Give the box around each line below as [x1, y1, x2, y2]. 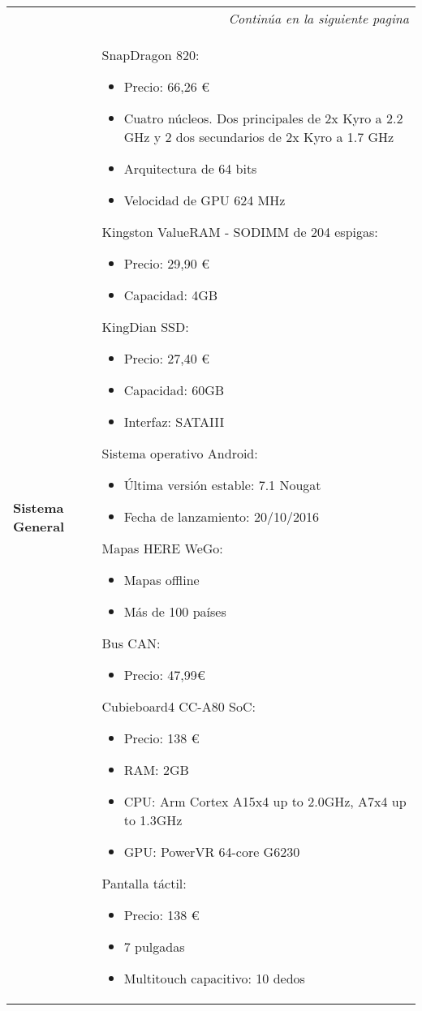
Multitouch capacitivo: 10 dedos [123, 969, 305, 987]
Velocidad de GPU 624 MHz [123, 191, 286, 209]
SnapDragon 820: [101, 45, 200, 64]
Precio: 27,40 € [123, 349, 210, 368]
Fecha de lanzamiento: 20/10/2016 [123, 507, 319, 526]
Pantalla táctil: [101, 874, 187, 893]
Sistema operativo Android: [101, 444, 258, 462]
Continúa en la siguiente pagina [228, 9, 409, 28]
